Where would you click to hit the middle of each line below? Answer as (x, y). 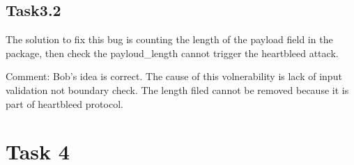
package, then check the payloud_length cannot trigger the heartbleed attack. (172, 53)
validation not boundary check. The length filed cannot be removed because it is (177, 89)
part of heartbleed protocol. (64, 103)
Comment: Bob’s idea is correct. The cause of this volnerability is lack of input (174, 76)
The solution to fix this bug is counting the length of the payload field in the (169, 39)
